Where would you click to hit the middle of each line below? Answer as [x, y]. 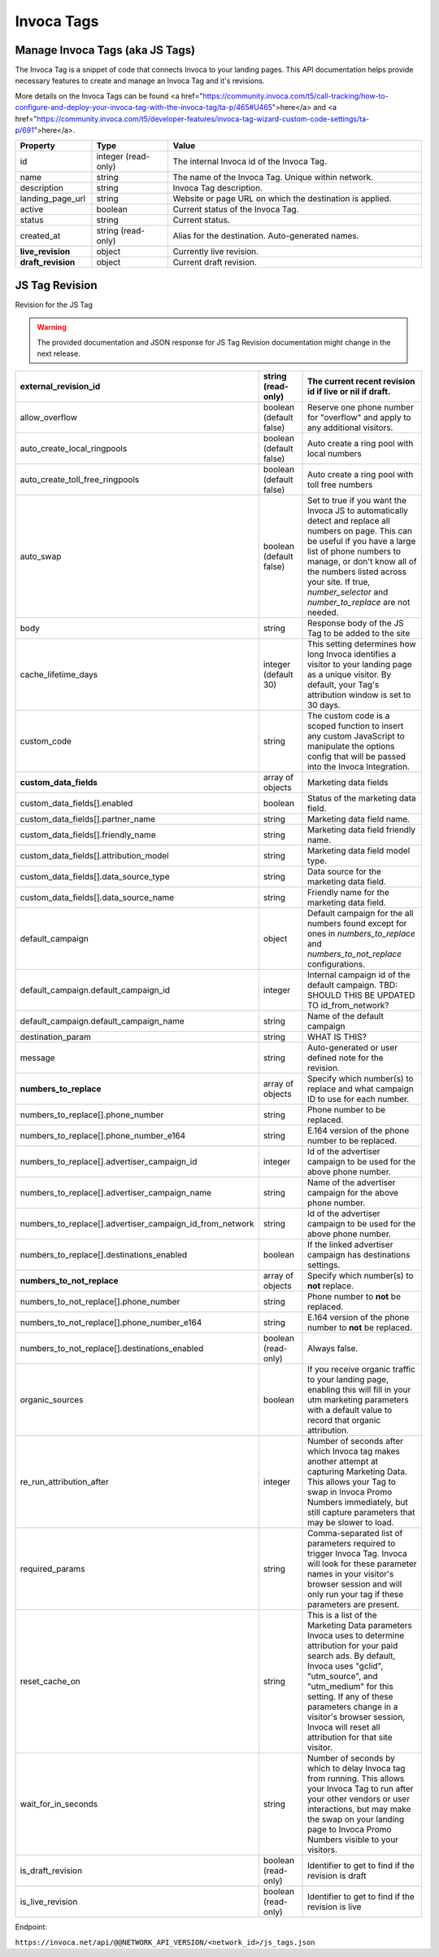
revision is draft [337, 1876]
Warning [52, 327]
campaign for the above [352, 1193]
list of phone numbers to [354, 551]
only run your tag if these [355, 1595]
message [38, 1058]
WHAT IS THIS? [337, 1037]
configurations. [336, 964]
